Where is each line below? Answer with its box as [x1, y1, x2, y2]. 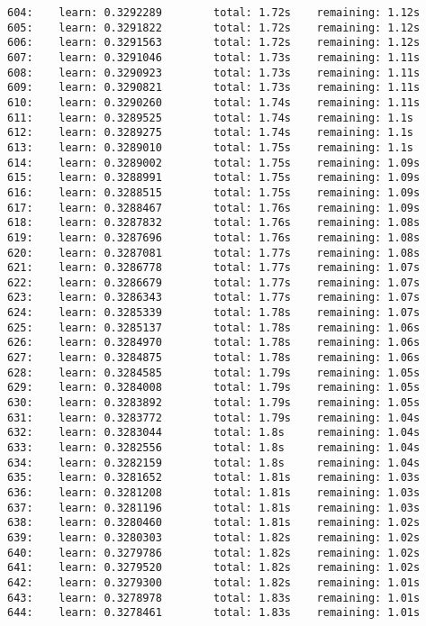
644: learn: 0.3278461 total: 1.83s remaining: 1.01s [7, 606, 421, 620]
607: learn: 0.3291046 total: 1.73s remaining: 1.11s [7, 50, 421, 64]
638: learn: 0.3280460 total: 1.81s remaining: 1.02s [7, 516, 421, 530]
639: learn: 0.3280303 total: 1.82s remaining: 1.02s [7, 531, 421, 544]
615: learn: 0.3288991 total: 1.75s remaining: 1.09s [7, 171, 421, 185]
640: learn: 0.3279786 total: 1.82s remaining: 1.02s [7, 546, 421, 559]
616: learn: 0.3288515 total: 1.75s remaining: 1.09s [7, 186, 421, 199]
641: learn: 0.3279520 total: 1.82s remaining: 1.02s [7, 561, 421, 575]
